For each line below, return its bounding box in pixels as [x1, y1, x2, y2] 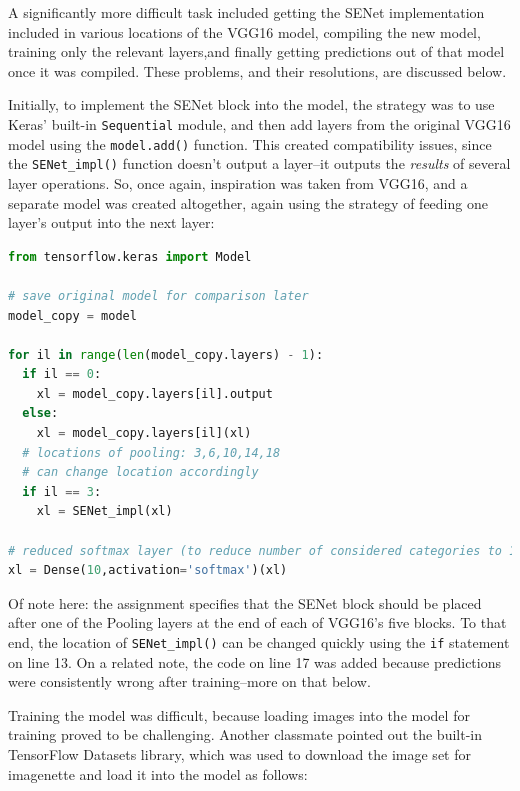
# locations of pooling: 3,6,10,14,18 [22, 445, 281, 460]
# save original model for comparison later [8, 288, 309, 303]
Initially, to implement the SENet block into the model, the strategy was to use [8, 94, 495, 115]
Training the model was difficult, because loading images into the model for [8, 704, 470, 725]
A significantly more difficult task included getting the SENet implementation [8, 2, 485, 22]
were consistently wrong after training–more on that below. [8, 671, 371, 692]
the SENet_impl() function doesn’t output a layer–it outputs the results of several [8, 153, 511, 174]
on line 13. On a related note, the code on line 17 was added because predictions [8, 651, 502, 672]
